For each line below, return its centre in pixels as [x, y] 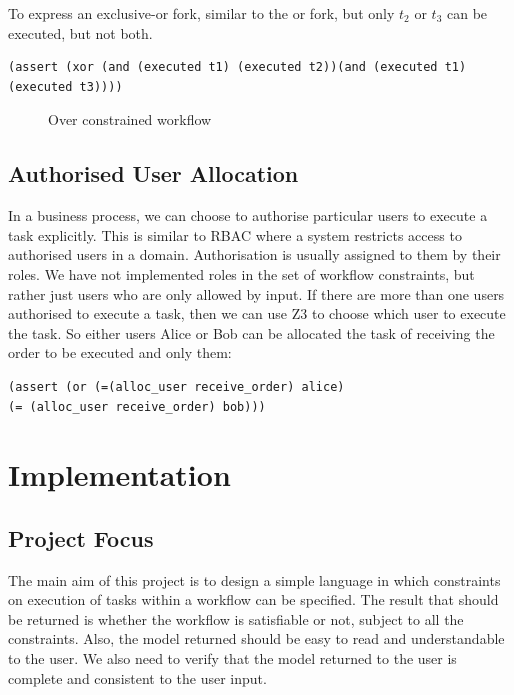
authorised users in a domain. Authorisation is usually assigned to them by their [254, 254]
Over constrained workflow [130, 119]
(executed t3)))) [65, 86]
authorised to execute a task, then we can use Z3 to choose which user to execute [257, 313]
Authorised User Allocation [153, 173]
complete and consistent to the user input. [137, 677]
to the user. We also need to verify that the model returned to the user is [232, 658]
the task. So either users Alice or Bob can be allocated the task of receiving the [251, 332]
